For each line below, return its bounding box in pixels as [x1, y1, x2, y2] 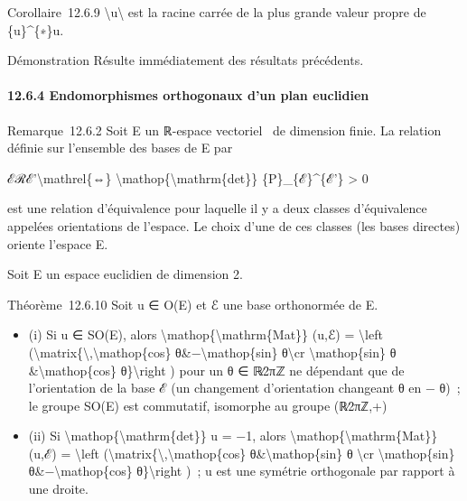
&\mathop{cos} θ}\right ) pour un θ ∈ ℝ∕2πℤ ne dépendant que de [28, 360, 405, 379]
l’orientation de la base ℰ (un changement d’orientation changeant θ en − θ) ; [28, 378, 461, 397]
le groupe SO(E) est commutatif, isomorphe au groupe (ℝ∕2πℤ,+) [28, 395, 388, 414]
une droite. [28, 479, 89, 498]
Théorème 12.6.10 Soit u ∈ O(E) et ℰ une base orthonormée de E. [7, 294, 378, 313]
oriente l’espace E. [7, 234, 108, 253]
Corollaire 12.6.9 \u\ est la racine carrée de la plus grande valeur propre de [7, 3, 426, 21]
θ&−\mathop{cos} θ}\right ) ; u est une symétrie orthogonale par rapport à [28, 461, 455, 480]
